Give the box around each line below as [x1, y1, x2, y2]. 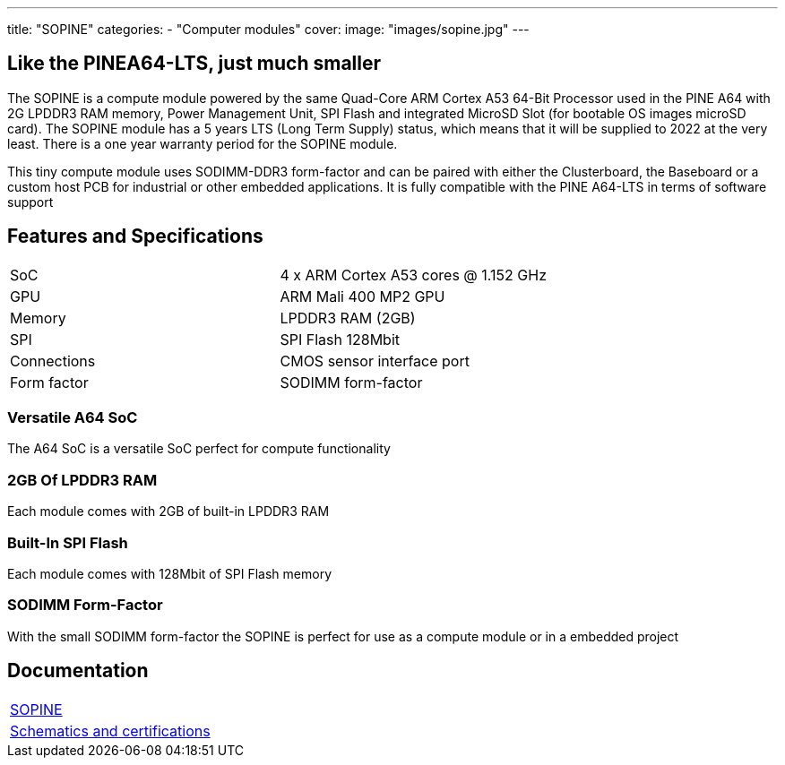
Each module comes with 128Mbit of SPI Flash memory [7, 565, 332, 581]
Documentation [7, 659, 149, 683]
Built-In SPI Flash [7, 533, 128, 552]
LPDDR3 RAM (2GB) [280, 308, 416, 327]
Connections [10, 351, 96, 370]
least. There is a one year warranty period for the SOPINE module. [7, 135, 398, 151]
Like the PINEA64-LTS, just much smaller [7, 52, 382, 75]
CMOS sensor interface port [280, 351, 470, 370]
